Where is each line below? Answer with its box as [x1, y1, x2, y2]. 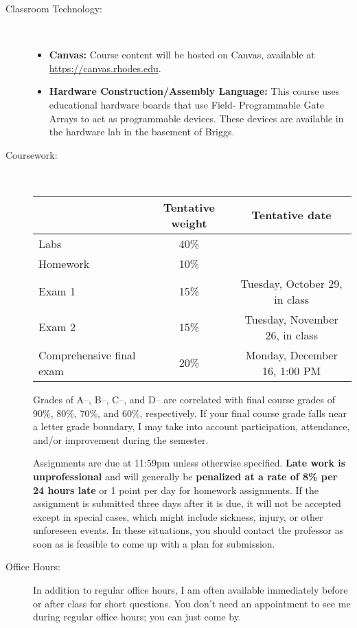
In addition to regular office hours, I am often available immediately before [33, 583, 348, 597]
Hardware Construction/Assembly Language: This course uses [49, 84, 340, 98]
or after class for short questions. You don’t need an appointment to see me [33, 596, 351, 610]
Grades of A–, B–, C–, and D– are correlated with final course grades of [33, 392, 335, 406]
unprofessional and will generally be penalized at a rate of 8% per [33, 469, 338, 483]
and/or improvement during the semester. [33, 432, 209, 447]
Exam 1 [38, 283, 76, 300]
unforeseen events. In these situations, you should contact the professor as [33, 523, 344, 537]
